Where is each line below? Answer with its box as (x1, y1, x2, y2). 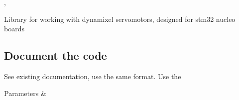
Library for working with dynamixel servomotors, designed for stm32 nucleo (4, 13, 236, 24)
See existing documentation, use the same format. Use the (4, 71, 181, 81)
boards (4, 23, 24, 34)
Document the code (4, 48, 107, 63)
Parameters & (4, 88, 46, 98)
